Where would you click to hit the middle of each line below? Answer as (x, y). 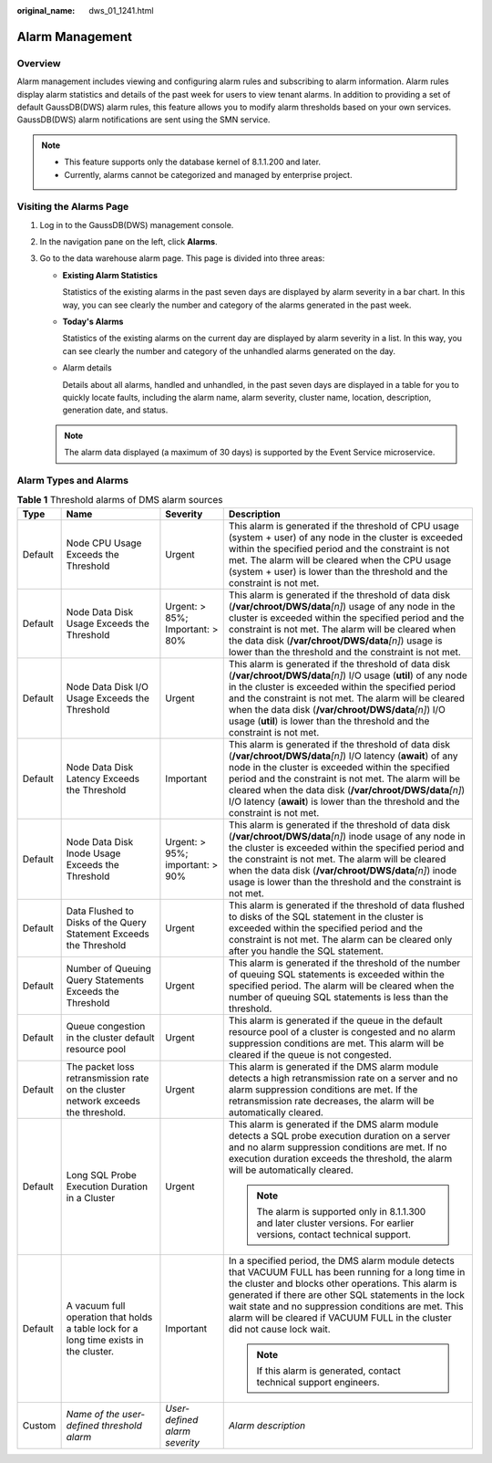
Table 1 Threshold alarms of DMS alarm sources (120, 500)
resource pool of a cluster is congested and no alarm (342, 1031)
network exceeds (103, 1101)
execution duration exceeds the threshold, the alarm (340, 1158)
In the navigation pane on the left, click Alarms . (128, 242)
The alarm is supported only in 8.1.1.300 (341, 1211)
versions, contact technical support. (334, 1234)
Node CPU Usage (104, 543)
